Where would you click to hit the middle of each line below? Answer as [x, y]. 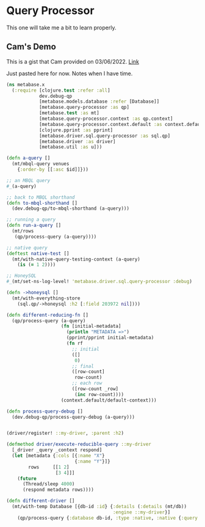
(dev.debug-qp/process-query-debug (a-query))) [74, 417]
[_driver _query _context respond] [57, 450]
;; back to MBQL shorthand [41, 197]
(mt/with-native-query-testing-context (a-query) [76, 259]
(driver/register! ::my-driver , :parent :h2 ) [65, 433]
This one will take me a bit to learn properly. [61, 28]
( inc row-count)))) [99, 394]
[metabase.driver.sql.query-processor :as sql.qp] [105, 136]
